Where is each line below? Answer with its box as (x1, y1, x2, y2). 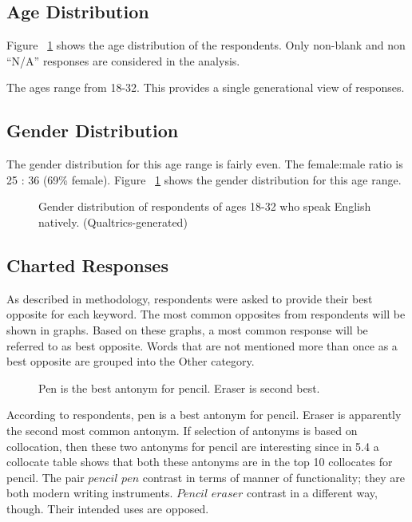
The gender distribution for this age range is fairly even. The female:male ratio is (6, 156, 403, 172)
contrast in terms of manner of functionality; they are (142, 469, 405, 485)
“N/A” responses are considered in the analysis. (6, 52, 240, 69)
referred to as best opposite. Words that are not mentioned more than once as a (6, 337, 398, 354)
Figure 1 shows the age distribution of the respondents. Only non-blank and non (6, 37, 406, 53)
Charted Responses (6, 252, 168, 277)
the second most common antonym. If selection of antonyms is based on (6, 421, 358, 438)
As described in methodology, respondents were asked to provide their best (6, 290, 373, 306)
